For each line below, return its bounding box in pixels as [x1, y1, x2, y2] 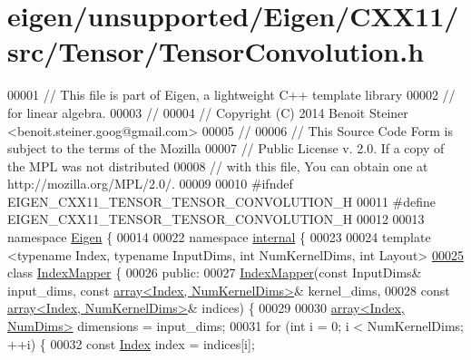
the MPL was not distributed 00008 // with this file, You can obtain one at [7, 156, 428, 175]
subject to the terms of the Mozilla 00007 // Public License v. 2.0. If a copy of [7, 139, 445, 158]
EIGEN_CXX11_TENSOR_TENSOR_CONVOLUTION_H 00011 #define [7, 191, 437, 210]
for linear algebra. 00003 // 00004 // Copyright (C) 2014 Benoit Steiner [7, 102, 408, 122]
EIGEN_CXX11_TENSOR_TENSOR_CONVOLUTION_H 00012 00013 [7, 209, 425, 229]
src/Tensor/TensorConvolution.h [7, 33, 425, 70]
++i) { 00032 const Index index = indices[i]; [7, 334, 255, 353]
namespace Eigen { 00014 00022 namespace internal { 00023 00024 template [7, 228, 431, 247]
